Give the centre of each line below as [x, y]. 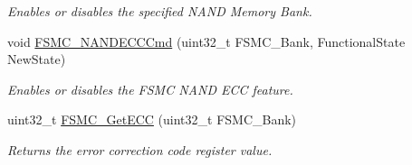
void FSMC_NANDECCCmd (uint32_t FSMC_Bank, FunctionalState [206, 41]
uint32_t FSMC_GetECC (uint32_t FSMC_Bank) [152, 119]
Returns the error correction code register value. [140, 149]
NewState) [37, 59]
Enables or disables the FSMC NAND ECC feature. [150, 89]
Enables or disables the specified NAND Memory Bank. [160, 11]
